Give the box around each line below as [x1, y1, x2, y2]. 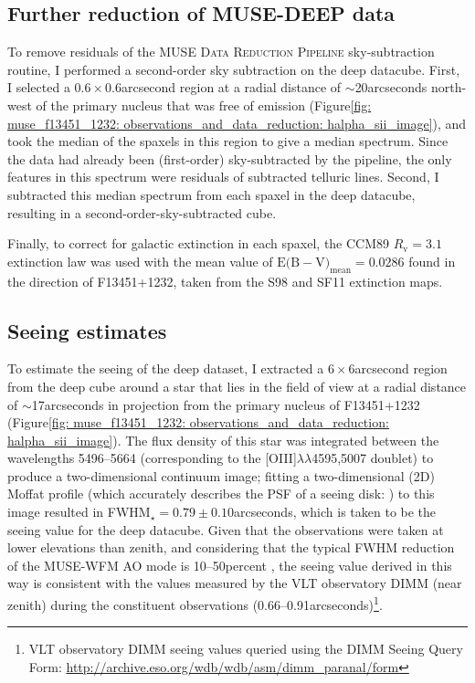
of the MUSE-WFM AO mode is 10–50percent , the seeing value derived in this [7, 555, 452, 574]
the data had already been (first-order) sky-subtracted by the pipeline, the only [7, 149, 452, 168]
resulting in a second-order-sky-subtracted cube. [7, 203, 277, 222]
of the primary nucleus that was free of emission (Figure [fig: [36, 95, 372, 114]
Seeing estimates [7, 316, 167, 344]
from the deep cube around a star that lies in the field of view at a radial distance [7, 376, 467, 395]
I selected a [7, 78, 70, 97]
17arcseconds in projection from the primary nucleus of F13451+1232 [31, 394, 420, 414]
